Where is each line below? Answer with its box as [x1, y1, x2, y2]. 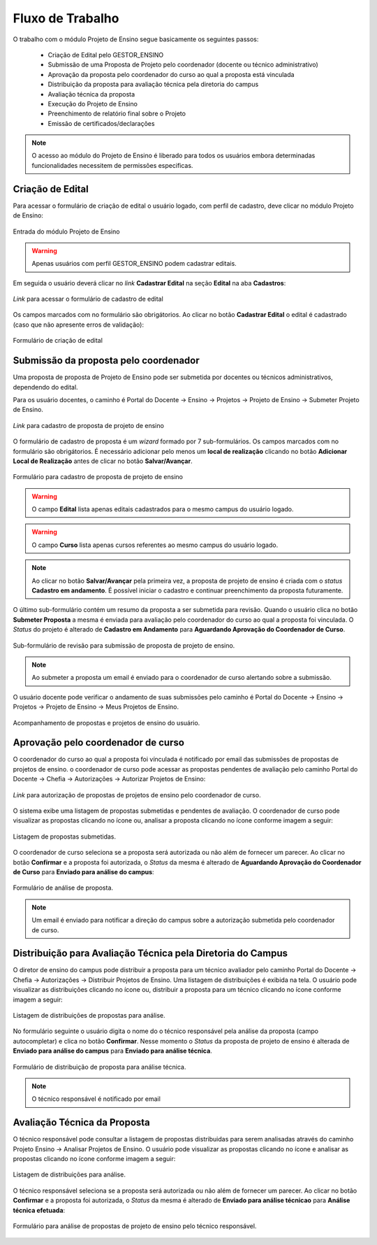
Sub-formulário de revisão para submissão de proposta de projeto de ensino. [13, 641, 235, 650]
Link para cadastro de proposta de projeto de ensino [13, 421, 164, 429]
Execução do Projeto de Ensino [47, 99, 138, 108]
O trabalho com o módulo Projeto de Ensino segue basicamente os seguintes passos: [13, 35, 259, 43]
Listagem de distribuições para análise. [13, 1170, 126, 1179]
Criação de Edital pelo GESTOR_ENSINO [47, 50, 164, 59]
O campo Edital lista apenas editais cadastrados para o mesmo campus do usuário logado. [31, 505, 294, 513]
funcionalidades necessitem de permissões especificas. [31, 161, 193, 169]
